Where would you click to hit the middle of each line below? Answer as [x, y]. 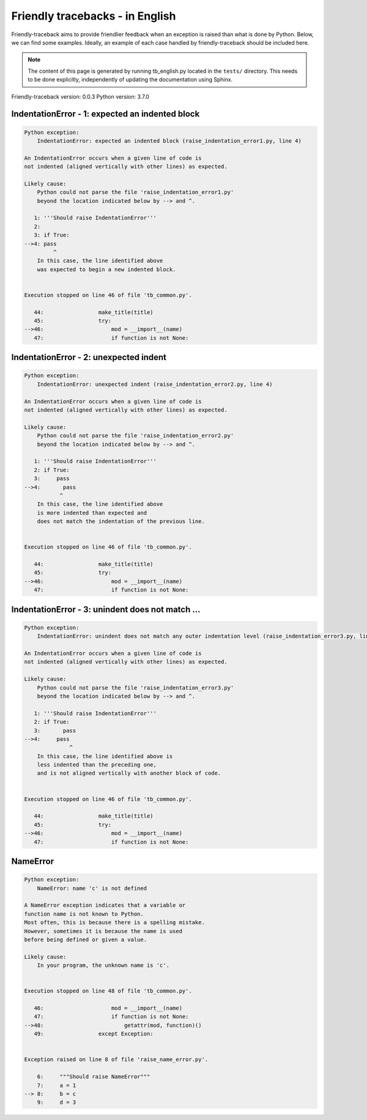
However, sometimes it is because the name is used [103, 931]
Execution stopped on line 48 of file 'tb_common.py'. [108, 991]
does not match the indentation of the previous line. [121, 521]
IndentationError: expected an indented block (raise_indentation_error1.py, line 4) [169, 141]
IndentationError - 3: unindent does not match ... [106, 609]
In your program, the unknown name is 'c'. [103, 965]
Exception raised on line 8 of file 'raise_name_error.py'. [116, 1060]
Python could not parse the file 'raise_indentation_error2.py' [135, 436]
